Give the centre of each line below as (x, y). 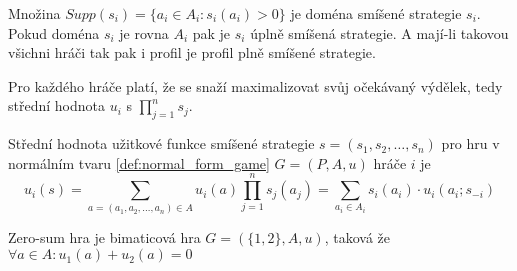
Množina (34, 13)
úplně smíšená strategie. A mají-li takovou (379, 32)
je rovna (144, 32)
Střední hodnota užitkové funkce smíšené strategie (161, 143)
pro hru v (470, 143)
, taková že (357, 237)
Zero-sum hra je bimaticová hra (104, 237)
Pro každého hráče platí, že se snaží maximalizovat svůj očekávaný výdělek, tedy (255, 85)
